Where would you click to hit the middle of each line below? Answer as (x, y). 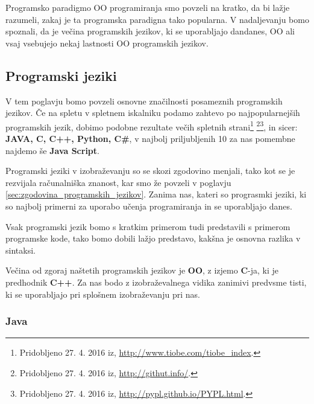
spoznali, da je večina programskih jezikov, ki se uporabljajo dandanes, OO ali (150, 31)
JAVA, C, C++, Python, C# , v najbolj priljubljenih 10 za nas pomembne (150, 139)
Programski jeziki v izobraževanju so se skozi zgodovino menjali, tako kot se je (150, 171)
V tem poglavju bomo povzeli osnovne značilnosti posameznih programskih (144, 101)
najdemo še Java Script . (52, 150)
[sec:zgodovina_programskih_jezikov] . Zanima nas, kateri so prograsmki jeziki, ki (156, 194)
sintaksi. (20, 250)
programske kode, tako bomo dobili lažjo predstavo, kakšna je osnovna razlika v (153, 238)
